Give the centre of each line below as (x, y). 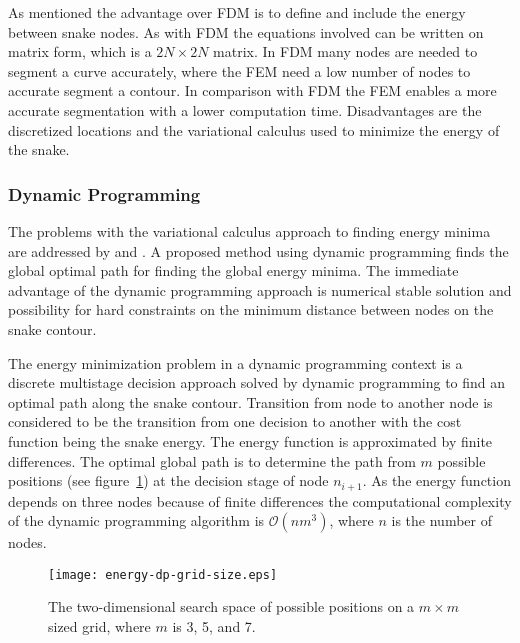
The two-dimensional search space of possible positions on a (231, 606)
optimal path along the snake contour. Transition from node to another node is (250, 401)
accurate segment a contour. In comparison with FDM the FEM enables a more (252, 90)
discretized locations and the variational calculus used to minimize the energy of (254, 129)
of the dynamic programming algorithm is (136, 520)
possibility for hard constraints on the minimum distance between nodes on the (251, 309)
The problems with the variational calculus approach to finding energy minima (249, 230)
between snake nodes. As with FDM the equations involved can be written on (246, 31)
